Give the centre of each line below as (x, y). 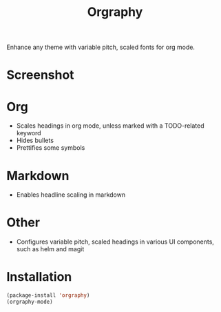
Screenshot (40, 75)
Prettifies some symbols (51, 148)
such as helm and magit (50, 249)
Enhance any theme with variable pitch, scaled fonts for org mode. (101, 47)
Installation (39, 277)
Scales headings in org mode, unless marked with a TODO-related (110, 126)
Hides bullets (35, 140)
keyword (29, 133)
